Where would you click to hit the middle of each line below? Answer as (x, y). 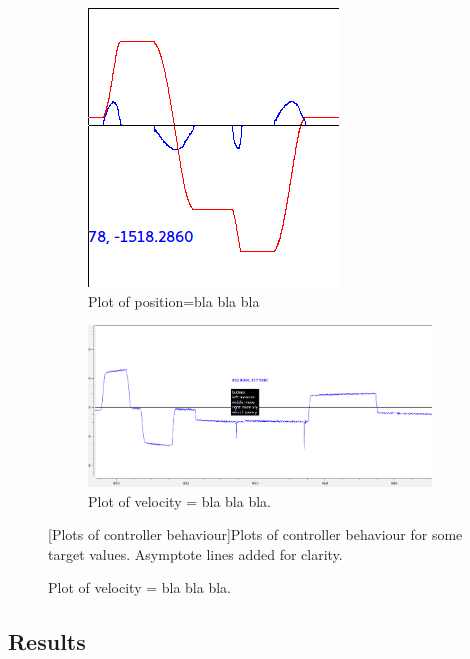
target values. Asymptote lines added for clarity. (195, 553)
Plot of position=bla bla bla (174, 300)
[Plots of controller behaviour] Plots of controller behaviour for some (255, 534)
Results (47, 641)
